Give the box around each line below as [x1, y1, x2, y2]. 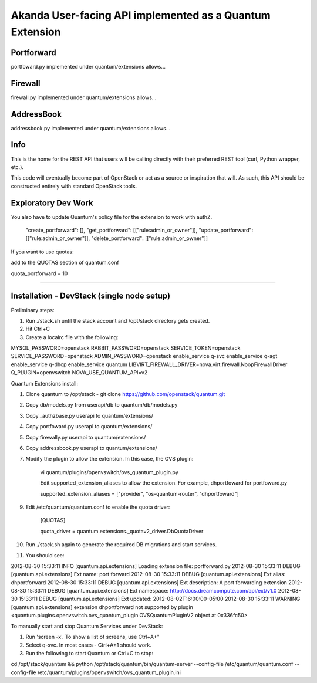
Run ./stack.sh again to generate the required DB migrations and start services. [25, 541, 217, 548]
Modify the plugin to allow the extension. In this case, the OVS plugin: [25, 455, 194, 462]
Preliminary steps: [11, 306, 55, 313]
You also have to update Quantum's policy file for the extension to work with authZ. [11, 213, 213, 220]
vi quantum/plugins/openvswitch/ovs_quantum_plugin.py [40, 468, 178, 475]
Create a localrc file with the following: [25, 333, 119, 340]
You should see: [25, 552, 65, 559]
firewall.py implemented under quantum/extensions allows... [11, 94, 157, 101]
